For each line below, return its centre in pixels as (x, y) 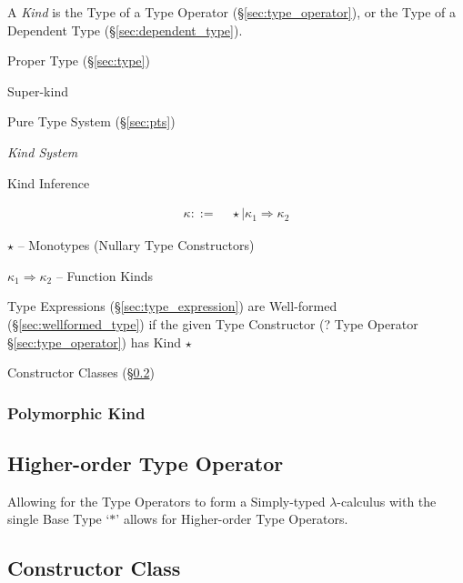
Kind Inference (49, 182)
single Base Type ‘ (59, 519)
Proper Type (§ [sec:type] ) (79, 60)
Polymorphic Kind (76, 412)
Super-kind (38, 90)
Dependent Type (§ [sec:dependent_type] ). (125, 30)
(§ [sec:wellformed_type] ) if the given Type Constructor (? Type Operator (213, 323)
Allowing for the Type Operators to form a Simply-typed (166, 501)
